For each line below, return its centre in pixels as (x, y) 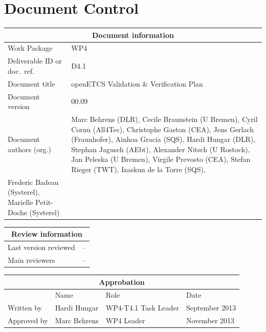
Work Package (30, 48)
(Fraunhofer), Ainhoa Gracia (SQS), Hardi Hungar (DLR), (163, 139)
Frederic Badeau (33, 182)
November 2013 (210, 320)
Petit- (44, 202)
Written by (25, 308)
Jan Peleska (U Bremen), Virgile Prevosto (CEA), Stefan (161, 159)
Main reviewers (31, 260)
